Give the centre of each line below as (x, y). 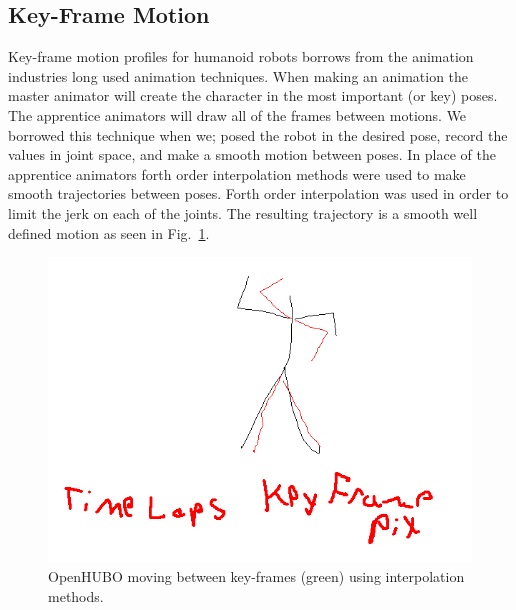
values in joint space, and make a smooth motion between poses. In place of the (252, 154)
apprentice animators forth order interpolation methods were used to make (237, 173)
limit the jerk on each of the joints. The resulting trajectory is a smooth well (243, 212)
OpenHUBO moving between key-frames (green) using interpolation (256, 576)
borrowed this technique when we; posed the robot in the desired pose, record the (258, 134)
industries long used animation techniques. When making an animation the (238, 75)
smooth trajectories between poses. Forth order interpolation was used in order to (258, 193)
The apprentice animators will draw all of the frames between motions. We (237, 114)
